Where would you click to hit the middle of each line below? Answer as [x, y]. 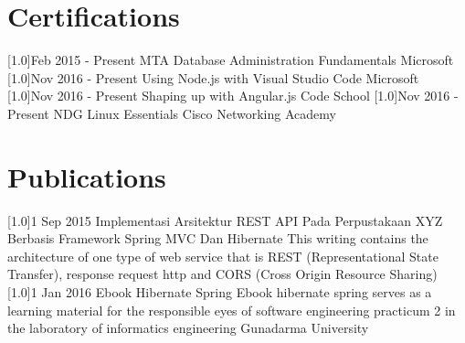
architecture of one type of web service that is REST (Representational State [223, 256]
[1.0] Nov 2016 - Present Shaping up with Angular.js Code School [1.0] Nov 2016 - [233, 96]
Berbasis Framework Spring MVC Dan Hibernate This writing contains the [218, 238]
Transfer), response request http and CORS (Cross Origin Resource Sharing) [222, 274]
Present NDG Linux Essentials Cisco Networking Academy [172, 113]
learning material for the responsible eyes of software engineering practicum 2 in [232, 310]
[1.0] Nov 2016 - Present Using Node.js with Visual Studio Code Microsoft [213, 77]
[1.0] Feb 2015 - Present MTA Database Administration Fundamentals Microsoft [231, 60]
